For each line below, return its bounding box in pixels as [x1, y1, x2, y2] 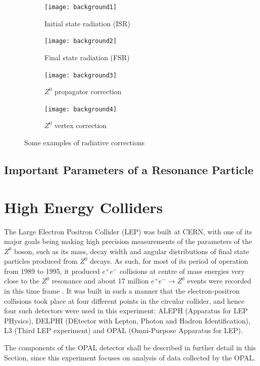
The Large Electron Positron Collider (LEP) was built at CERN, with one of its [4, 226, 252, 236]
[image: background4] [44, 105, 117, 113]
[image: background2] [44, 37, 117, 45]
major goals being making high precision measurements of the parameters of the [4, 236, 252, 247]
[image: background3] [44, 71, 117, 79]
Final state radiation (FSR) [44, 52, 130, 62]
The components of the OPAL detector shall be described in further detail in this [4, 342, 256, 353]
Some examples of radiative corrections [24, 137, 145, 147]
